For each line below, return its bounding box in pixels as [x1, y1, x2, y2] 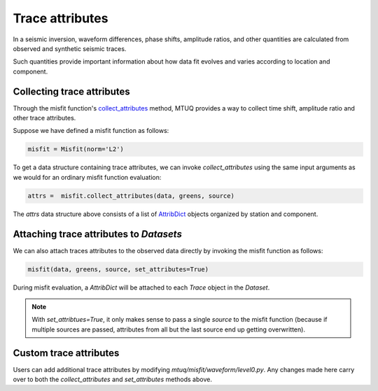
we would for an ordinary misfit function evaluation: [13, 173, 162, 181]
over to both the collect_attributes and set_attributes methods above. [13, 375, 213, 384]
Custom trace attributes [13, 347, 120, 359]
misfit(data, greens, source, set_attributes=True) [27, 265, 209, 273]
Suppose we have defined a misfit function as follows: [13, 127, 169, 135]
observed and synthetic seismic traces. [13, 44, 127, 52]
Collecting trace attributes [13, 85, 131, 97]
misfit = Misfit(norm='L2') [27, 145, 124, 153]
